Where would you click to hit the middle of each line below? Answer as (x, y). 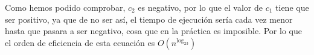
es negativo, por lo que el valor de (200, 7)
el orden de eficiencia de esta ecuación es (80, 42)
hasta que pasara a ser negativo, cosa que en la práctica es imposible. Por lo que (153, 31)
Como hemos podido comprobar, (65, 7)
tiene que (292, 7)
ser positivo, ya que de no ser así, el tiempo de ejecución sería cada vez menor (149, 19)
